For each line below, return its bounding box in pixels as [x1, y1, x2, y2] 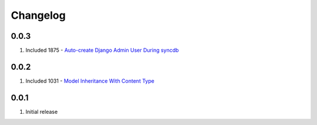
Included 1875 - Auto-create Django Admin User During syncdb [25, 47, 179, 54]
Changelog [11, 9, 66, 22]
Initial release [25, 108, 58, 115]
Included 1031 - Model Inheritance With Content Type [25, 77, 155, 85]
